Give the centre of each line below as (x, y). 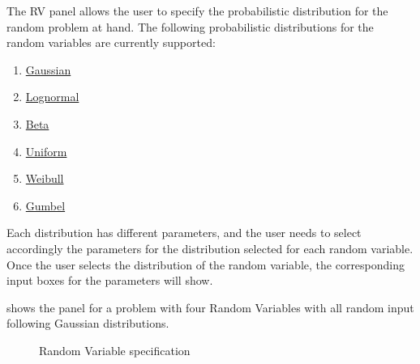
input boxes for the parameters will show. (110, 280)
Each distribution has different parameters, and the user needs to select (184, 233)
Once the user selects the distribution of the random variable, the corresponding (206, 264)
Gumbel (45, 205)
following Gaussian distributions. (88, 323)
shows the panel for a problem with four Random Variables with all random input (210, 307)
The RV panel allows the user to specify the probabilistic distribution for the (197, 11)
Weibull (45, 178)
